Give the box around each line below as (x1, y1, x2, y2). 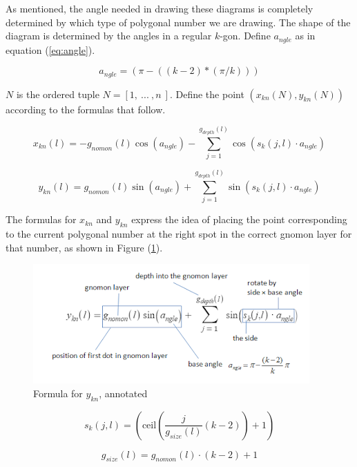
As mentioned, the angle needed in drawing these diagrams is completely (6, 1, 313, 15)
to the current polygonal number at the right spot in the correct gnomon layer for (6, 227, 352, 241)
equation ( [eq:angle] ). (6, 42, 95, 57)
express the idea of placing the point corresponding (131, 212, 347, 227)
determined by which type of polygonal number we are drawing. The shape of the (6, 15, 351, 29)
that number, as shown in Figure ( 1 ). (6, 240, 163, 254)
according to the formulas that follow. (6, 102, 166, 116)
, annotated (99, 385, 148, 400)
